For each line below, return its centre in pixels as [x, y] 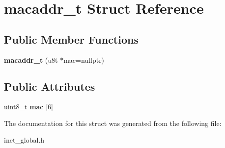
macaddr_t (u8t [31, 60]
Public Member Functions [71, 39]
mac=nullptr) [84, 60]
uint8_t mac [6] [28, 107]
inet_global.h [24, 139]
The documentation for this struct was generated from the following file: [113, 123]
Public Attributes [50, 86]
